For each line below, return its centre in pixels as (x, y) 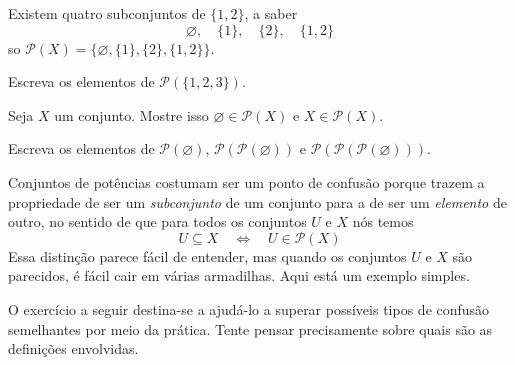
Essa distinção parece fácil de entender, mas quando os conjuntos (207, 255)
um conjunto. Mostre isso (131, 114)
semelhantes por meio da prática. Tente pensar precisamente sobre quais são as (250, 328)
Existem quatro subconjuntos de (107, 13)
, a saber (271, 13)
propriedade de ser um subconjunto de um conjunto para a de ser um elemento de (257, 201)
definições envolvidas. (73, 348)
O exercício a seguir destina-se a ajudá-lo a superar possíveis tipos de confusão (249, 308)
